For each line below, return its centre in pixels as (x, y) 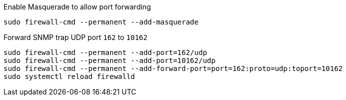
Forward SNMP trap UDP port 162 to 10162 (76, 37)
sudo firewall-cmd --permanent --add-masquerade (101, 22)
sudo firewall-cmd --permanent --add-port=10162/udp (110, 60)
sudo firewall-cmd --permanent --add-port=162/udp (105, 52)
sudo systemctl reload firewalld (69, 76)
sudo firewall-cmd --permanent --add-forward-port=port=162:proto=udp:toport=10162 (173, 68)
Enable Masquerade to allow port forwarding (77, 7)
